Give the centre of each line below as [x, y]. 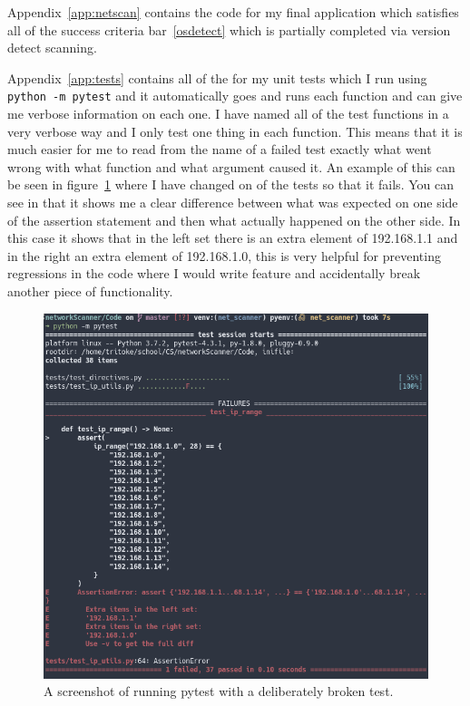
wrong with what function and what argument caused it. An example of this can [231, 166]
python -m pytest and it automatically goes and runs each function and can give [235, 96]
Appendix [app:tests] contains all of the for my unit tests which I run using [217, 77]
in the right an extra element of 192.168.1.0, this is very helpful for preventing [224, 255]
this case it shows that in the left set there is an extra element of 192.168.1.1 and [233, 238]
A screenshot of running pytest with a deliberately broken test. [219, 691]
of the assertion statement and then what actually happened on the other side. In [234, 220]
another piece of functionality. [90, 290]
